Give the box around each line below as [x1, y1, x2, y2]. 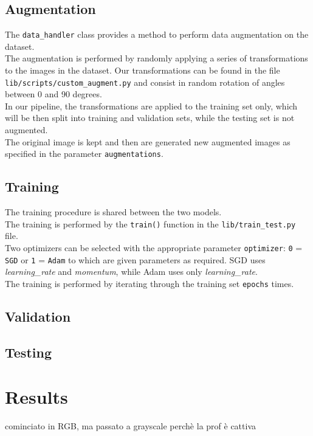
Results [5, 384, 68, 409]
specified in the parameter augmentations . [5, 147, 163, 160]
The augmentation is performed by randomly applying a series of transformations [5, 52, 308, 64]
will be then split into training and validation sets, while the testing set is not [5, 111, 295, 124]
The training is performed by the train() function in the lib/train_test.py [5, 217, 296, 230]
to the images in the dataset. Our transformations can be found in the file [5, 64, 280, 77]
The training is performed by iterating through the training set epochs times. [5, 277, 294, 289]
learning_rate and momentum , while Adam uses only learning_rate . [5, 265, 258, 278]
